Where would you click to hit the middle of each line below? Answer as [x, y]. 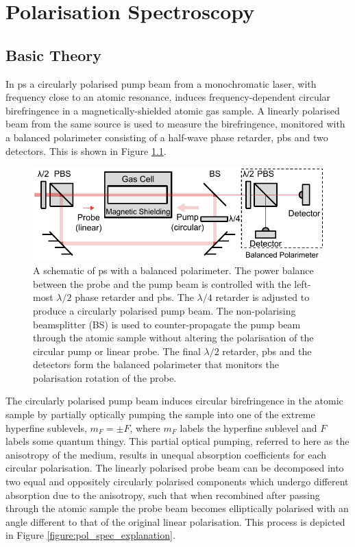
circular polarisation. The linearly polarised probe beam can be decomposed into [175, 468]
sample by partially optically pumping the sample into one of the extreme [160, 414]
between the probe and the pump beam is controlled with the [162, 283]
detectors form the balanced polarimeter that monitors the [156, 364]
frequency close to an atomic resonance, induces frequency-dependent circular [168, 97]
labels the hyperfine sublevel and [248, 427]
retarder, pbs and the [267, 351]
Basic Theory [53, 54]
